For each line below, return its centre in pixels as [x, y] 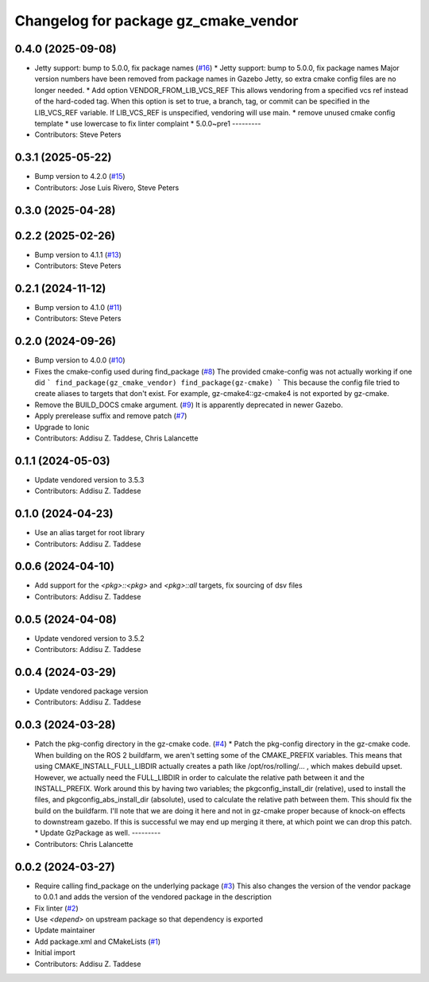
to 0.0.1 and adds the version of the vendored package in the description [153, 897]
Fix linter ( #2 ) [56, 908]
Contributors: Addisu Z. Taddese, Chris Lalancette [116, 438]
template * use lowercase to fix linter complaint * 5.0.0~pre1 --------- [148, 124]
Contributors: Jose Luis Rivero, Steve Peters [107, 188]
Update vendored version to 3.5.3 [89, 479]
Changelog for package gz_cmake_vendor [157, 21]
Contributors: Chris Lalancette [84, 844]
